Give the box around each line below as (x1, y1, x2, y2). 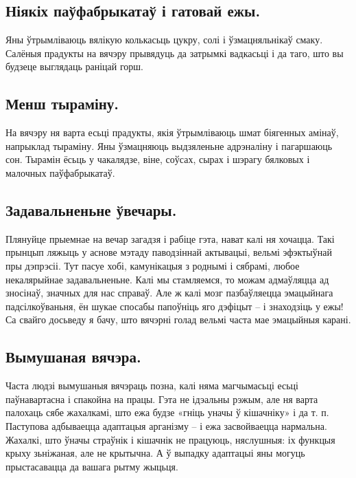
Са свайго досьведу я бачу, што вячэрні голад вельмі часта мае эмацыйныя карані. (5, 312, 351, 327)
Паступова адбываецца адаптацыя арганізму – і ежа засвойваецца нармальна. (5, 418, 327, 433)
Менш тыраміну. (5, 93, 119, 114)
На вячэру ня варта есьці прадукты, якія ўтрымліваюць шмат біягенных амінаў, (5, 125, 339, 140)
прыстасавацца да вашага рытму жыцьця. (5, 459, 178, 473)
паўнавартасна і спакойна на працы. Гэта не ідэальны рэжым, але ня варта (5, 391, 318, 406)
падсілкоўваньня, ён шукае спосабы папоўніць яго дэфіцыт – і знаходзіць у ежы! (5, 298, 344, 313)
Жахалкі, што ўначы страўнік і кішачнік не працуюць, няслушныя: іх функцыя (5, 432, 335, 446)
